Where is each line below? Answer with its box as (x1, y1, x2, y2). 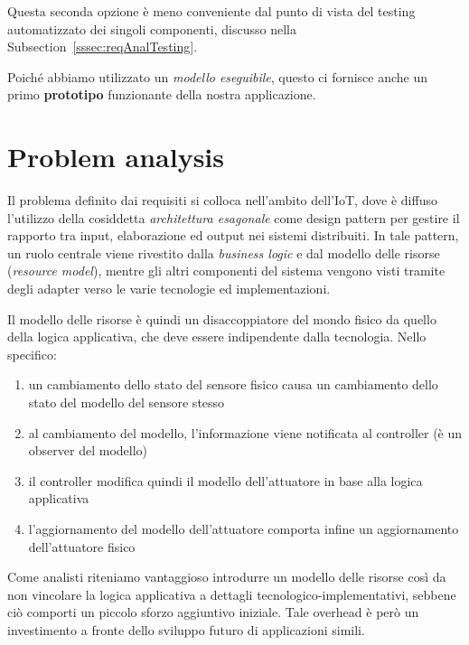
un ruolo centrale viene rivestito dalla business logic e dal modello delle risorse (7, 243, 440, 262)
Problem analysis (7, 138, 224, 175)
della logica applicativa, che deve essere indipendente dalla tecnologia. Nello (7, 327, 427, 346)
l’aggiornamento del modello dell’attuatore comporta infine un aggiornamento (28, 519, 459, 537)
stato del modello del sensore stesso (28, 393, 225, 412)
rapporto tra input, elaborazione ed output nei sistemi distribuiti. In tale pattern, (7, 226, 459, 245)
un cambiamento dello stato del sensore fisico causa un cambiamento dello (28, 375, 438, 394)
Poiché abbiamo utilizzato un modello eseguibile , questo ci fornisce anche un (7, 67, 428, 86)
